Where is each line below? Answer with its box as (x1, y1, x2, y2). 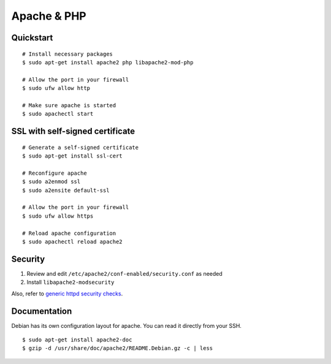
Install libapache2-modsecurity (26, 279, 115, 286)
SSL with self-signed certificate (11, 126, 135, 137)
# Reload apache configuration (22, 230, 116, 237)
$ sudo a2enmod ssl (22, 178, 81, 185)
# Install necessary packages (22, 50, 113, 58)
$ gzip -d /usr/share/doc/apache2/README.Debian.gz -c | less (22, 345, 213, 352)
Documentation (11, 306, 72, 316)
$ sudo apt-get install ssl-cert (22, 153, 123, 159)
